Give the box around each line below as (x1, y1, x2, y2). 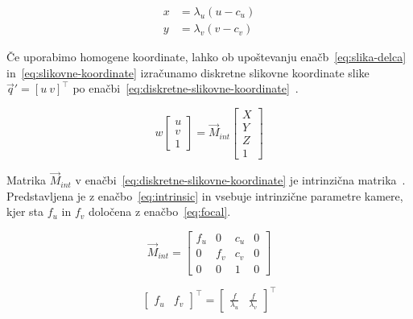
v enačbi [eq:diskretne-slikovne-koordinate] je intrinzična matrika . (75, 172, 406, 188)
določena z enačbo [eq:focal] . (89, 203, 231, 220)
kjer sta (6, 203, 44, 220)
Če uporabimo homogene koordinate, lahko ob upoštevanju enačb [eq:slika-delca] (6, 48, 407, 65)
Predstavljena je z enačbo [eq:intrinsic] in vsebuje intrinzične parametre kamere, (6, 187, 403, 204)
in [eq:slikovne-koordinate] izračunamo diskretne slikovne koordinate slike (6, 64, 370, 81)
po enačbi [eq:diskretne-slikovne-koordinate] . (72, 80, 299, 97)
